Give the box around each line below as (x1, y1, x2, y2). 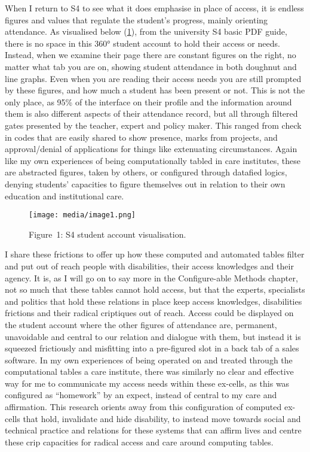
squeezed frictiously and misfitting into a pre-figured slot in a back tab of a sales (5, 342, 299, 354)
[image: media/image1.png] (29, 211, 136, 220)
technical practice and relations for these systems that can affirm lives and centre (5, 424, 302, 436)
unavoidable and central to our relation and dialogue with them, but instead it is (5, 330, 301, 342)
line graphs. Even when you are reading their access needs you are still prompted (5, 72, 302, 84)
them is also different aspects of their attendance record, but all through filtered (5, 107, 298, 120)
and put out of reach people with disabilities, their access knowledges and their (5, 259, 294, 272)
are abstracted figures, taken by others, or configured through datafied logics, (5, 166, 287, 178)
